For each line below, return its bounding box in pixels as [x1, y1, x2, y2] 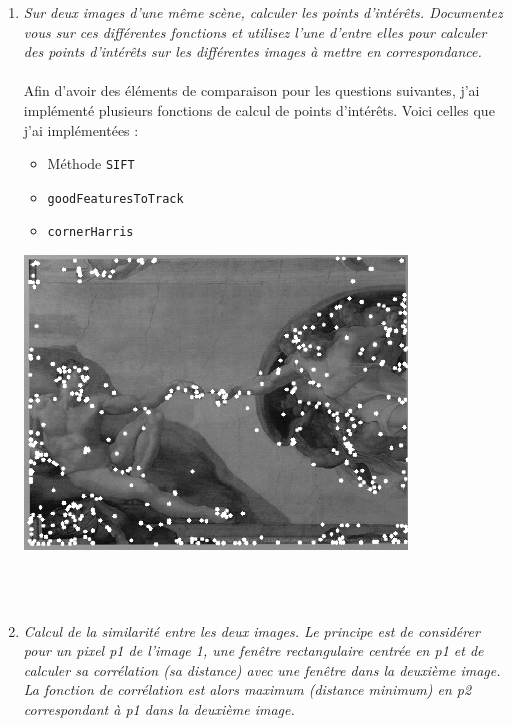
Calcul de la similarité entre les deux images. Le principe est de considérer [23, 620, 480, 641]
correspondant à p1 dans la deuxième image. [23, 698, 295, 719]
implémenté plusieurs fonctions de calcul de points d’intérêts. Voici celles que [23, 99, 495, 120]
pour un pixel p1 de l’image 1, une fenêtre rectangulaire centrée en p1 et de [23, 640, 484, 661]
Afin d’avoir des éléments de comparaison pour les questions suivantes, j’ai [23, 80, 480, 101]
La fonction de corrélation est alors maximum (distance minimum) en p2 [23, 679, 472, 700]
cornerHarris [47, 225, 134, 240]
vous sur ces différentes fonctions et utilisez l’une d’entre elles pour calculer [23, 21, 487, 42]
